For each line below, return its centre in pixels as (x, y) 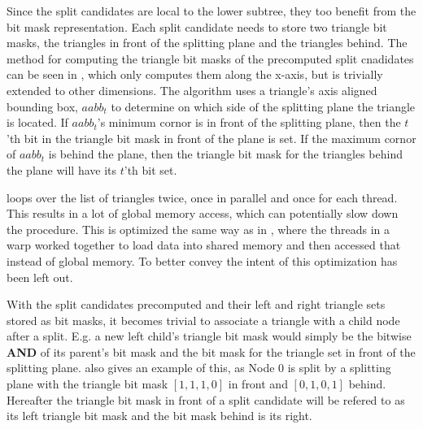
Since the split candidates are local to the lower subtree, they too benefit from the (211, 11)
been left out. (40, 277)
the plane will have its (62, 169)
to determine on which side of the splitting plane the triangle (263, 106)
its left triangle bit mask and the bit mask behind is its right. (159, 416)
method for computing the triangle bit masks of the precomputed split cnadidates (210, 58)
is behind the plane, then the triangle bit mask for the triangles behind (225, 154)
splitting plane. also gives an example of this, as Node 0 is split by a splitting (199, 368)
